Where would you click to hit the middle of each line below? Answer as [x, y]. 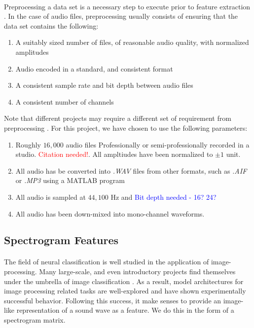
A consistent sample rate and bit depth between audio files [104, 85]
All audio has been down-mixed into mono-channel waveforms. [110, 213]
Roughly [28, 144]
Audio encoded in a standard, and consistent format [94, 68]
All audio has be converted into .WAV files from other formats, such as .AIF [131, 170]
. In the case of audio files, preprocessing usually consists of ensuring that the [121, 16]
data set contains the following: [51, 25]
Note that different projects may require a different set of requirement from [118, 118]
